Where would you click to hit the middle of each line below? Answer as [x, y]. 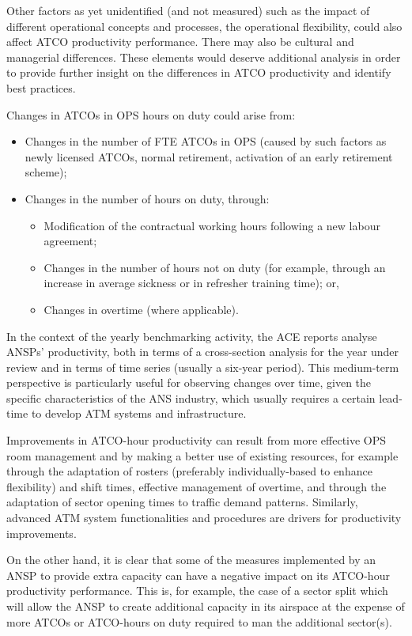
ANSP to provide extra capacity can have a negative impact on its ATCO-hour [198, 575]
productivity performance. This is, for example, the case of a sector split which [197, 591]
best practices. [41, 87]
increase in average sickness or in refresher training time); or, [191, 283]
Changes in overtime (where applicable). [141, 309]
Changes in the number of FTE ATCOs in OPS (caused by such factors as [206, 141]
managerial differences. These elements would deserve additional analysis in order [204, 57]
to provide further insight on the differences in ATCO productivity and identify [199, 72]
